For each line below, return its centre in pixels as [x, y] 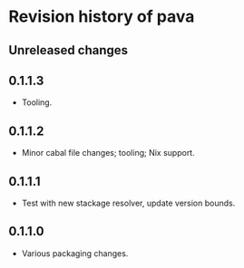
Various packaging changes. [75, 253]
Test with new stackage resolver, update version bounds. [128, 203]
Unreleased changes [68, 50]
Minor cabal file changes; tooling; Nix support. [108, 153]
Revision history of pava [102, 17]
